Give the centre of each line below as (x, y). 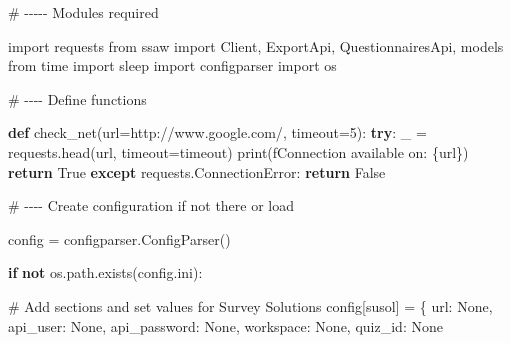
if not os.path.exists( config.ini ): (105, 272)
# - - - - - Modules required (83, 12)
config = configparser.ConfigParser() (119, 238)
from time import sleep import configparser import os (172, 65)
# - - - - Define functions (77, 98)
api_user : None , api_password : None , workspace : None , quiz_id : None (225, 325)
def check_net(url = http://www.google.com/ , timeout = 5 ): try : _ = (217, 132)
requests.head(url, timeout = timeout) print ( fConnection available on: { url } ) (238, 151)
